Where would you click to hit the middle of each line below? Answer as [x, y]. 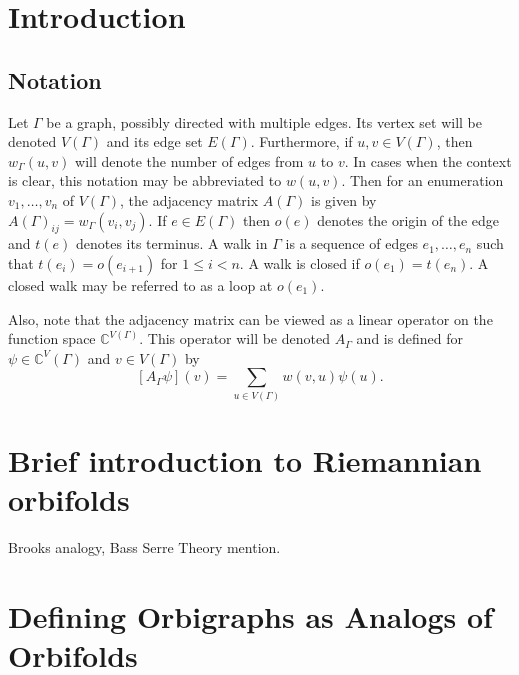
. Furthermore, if [301, 141]
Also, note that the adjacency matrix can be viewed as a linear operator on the [250, 318]
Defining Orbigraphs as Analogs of [250, 615]
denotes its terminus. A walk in [171, 243]
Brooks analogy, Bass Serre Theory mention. [144, 546]
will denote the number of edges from [189, 160]
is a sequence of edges [351, 243]
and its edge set [154, 141]
